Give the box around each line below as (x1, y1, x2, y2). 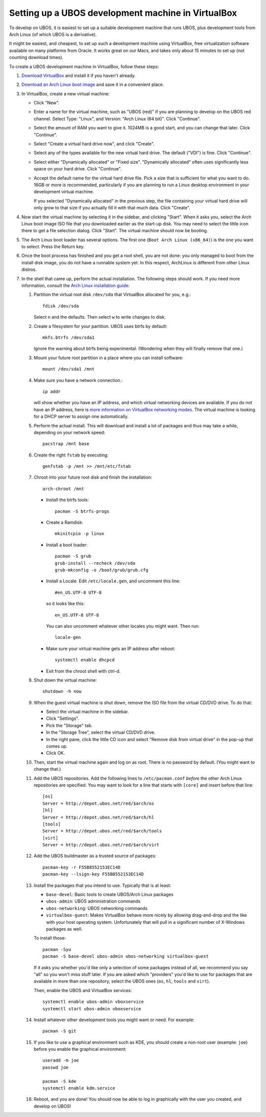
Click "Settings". (46, 715, 79, 721)
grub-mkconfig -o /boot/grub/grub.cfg (55, 567, 149, 573)
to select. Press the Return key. (21, 244, 85, 249)
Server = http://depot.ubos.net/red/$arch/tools (42, 828, 162, 834)
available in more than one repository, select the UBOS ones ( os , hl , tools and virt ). (33, 978, 210, 984)
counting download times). (9, 54, 64, 60)
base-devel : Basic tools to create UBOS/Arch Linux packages (46, 892, 174, 898)
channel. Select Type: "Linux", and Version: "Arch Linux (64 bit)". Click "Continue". (33, 116, 201, 122)
